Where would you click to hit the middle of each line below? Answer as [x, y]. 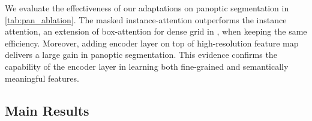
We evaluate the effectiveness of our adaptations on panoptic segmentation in [147, 8]
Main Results [47, 110]
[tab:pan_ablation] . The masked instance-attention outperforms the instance [146, 19]
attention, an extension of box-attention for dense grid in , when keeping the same [156, 31]
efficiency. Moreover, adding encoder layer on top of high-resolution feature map [152, 43]
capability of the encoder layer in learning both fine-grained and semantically [147, 66]
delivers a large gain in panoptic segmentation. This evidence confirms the [141, 55]
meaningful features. [42, 78]
